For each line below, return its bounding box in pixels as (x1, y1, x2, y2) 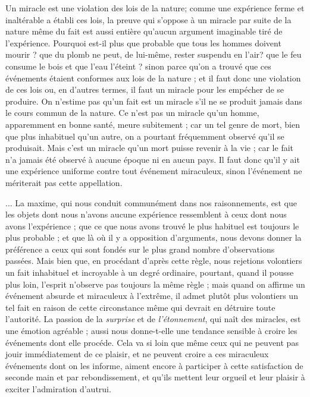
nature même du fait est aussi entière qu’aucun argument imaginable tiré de (5, 25, 283, 37)
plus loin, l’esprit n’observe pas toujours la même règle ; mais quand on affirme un (5, 278, 305, 290)
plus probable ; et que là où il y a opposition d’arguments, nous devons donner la (5, 231, 302, 244)
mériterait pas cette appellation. (5, 176, 123, 188)
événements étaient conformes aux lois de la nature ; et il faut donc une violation (5, 71, 301, 84)
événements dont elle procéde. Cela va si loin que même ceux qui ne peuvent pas (5, 336, 299, 348)
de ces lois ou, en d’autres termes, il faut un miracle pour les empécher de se (5, 83, 284, 96)
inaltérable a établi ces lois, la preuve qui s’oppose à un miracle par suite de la (5, 13, 292, 26)
